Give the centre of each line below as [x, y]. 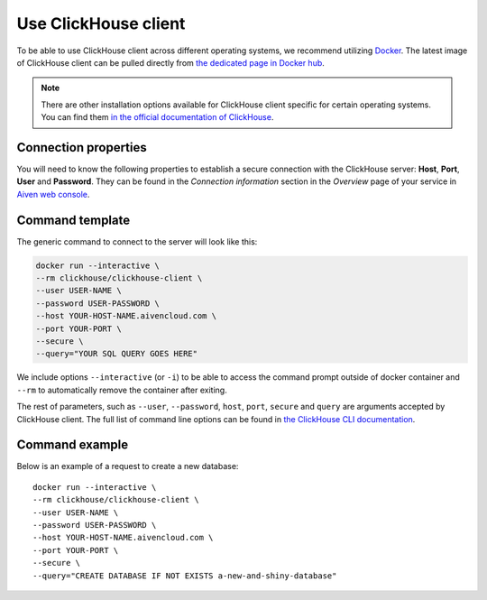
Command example [73, 445]
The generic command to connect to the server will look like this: [137, 241]
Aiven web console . [53, 194]
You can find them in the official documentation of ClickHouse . [157, 117]
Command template [74, 220]
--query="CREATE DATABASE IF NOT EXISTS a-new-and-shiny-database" [185, 576]
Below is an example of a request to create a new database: [128, 466]
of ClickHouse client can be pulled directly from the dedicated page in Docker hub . [170, 62]
